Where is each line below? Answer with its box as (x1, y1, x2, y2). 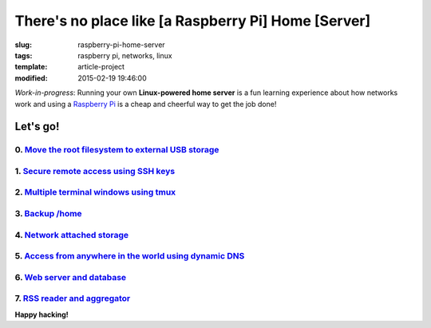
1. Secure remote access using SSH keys (14, 165, 176, 176)
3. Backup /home (14, 207, 83, 219)
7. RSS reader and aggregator (14, 293, 131, 304)
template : (14, 62, 48, 72)
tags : (14, 50, 33, 60)
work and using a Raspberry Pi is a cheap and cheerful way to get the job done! (14, 99, 277, 109)
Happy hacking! (14, 310, 69, 319)
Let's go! (14, 120, 60, 133)
